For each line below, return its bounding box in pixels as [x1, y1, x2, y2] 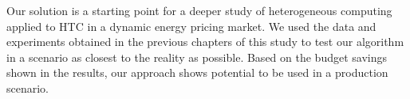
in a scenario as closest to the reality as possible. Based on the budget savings [6, 48, 387, 65]
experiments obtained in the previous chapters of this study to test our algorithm [6, 33, 404, 50]
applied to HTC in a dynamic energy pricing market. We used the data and [6, 17, 376, 34]
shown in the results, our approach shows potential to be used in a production [6, 64, 388, 81]
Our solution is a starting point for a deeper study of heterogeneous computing [6, 2, 392, 18]
